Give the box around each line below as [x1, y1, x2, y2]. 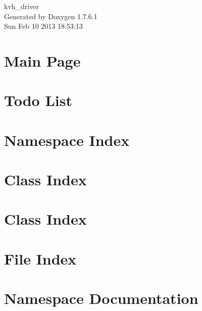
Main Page [4, 50, 81, 71]
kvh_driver [4, 1, 39, 11]
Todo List [4, 90, 72, 111]
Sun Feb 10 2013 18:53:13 [4, 21, 83, 31]
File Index [4, 248, 77, 269]
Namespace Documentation [4, 288, 198, 308]
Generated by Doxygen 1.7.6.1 [4, 11, 97, 21]
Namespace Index [4, 129, 130, 150]
